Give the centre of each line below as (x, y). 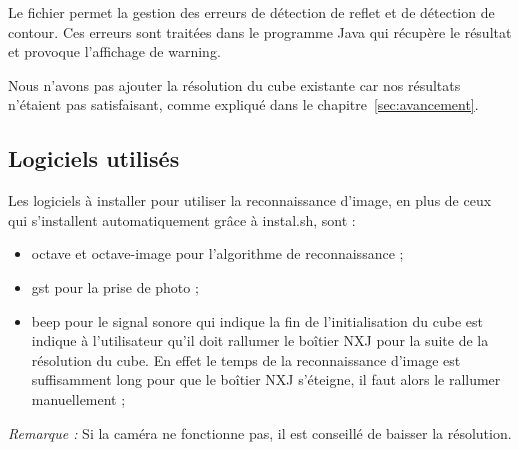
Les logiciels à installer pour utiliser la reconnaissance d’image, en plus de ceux (250, 200)
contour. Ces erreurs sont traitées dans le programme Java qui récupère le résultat (260, 31)
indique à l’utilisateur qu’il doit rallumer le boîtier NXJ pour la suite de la (260, 340)
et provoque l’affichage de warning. (114, 51)
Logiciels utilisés (94, 158)
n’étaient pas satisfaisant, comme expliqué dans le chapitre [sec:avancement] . (243, 104)
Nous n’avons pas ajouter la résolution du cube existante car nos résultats (234, 84)
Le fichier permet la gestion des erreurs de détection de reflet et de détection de (251, 12)
